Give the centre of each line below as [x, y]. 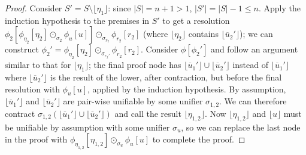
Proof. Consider [34, 8]
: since [119, 8]
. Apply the [279, 8]
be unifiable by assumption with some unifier [87, 127]
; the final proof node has [135, 65]
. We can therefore [253, 101]
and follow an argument [255, 49]
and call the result [148, 113]
